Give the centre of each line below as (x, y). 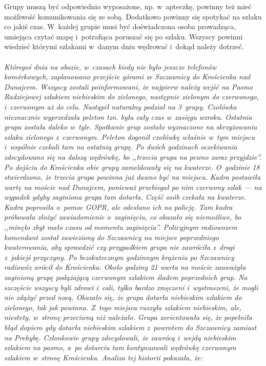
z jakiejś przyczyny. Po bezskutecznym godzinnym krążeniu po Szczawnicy (119, 257)
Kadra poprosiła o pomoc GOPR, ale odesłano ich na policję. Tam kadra (118, 207)
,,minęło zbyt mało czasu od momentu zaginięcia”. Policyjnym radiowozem (121, 227)
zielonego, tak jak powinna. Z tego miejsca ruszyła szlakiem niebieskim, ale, (123, 307)
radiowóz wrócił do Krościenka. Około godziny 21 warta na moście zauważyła (125, 267)
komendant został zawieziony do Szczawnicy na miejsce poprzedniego (111, 237)
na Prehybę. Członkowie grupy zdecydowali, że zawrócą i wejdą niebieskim (120, 337)
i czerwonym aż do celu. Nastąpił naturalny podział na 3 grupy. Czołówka (120, 106)
